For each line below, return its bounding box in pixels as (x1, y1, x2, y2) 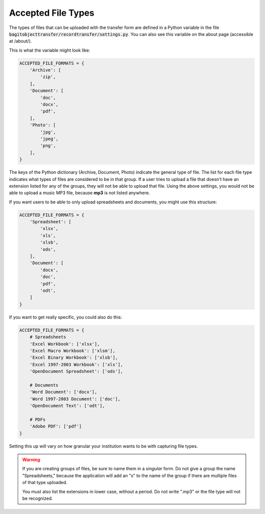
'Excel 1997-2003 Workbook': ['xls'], (29, 362, 123, 367)
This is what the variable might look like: (9, 47, 90, 53)
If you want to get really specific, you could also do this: (9, 314, 122, 320)
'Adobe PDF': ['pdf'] (29, 424, 82, 429)
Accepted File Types (9, 7, 95, 18)
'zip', (40, 74, 56, 80)
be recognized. (22, 495, 53, 501)
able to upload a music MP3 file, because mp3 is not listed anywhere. (9, 190, 150, 196)
